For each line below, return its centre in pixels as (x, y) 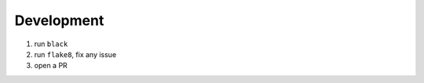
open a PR (51, 66)
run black (51, 44)
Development (59, 20)
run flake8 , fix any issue (75, 54)
